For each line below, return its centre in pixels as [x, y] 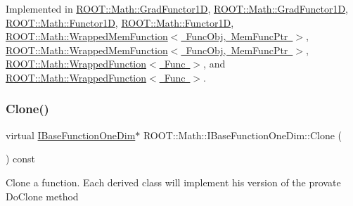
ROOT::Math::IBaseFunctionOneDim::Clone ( [243, 135]
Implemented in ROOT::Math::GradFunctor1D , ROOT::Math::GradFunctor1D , [177, 8]
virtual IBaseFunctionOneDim [71, 135]
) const [21, 159]
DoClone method [42, 196]
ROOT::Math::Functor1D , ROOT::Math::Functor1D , [120, 22]
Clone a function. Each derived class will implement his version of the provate [173, 182]
